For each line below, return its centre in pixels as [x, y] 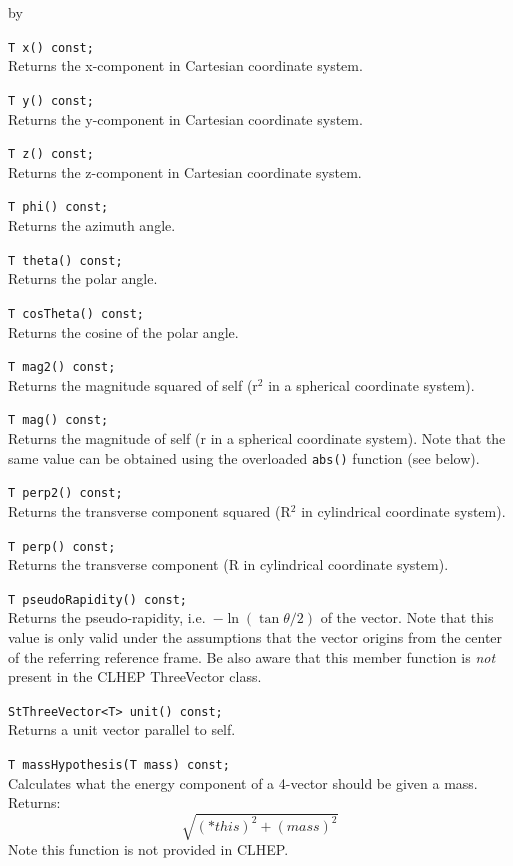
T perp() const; [62, 546]
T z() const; [51, 154]
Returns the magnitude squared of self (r [133, 384]
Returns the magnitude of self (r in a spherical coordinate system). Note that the [257, 438]
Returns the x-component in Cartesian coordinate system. [185, 65]
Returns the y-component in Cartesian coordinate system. [185, 118]
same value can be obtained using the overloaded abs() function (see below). [244, 457]
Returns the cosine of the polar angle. [123, 331]
